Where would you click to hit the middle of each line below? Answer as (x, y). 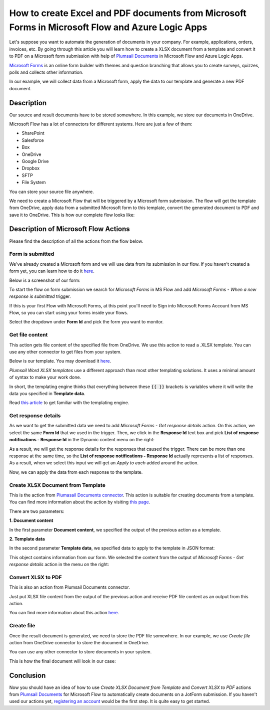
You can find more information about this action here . (64, 613)
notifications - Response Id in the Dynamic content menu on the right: (82, 440)
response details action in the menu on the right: (59, 565)
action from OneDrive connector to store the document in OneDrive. (79, 642)
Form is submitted (32, 254)
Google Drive (35, 161)
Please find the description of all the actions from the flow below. (76, 241)
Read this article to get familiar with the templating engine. (69, 403)
